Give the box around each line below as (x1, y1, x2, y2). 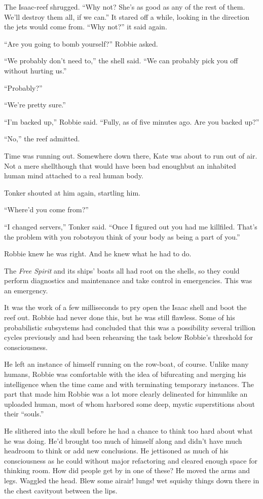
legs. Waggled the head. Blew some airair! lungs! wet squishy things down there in (4, 475, 259, 485)
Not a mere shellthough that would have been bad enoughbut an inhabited (4, 160, 236, 171)
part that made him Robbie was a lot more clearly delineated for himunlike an (4, 389, 248, 399)
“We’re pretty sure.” (4, 99, 66, 110)
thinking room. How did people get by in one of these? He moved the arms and (4, 465, 250, 476)
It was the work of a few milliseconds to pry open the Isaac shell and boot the (4, 302, 247, 313)
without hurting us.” (4, 65, 67, 75)
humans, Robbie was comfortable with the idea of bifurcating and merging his (4, 369, 246, 379)
